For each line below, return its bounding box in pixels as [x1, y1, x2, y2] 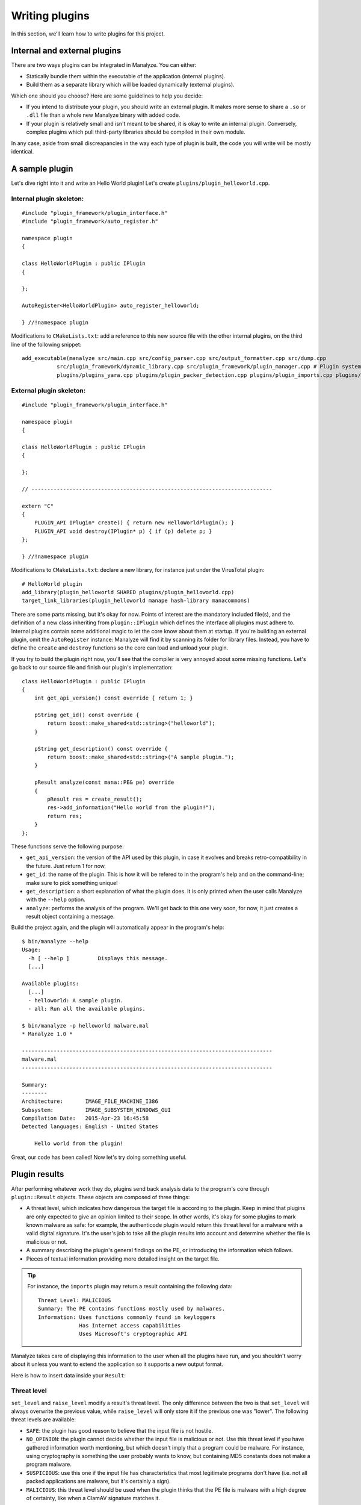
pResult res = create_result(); [47, 796, 143, 802]
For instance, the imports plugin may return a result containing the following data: [27, 1283, 233, 1290]
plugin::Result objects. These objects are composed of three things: [11, 1193, 190, 1200]
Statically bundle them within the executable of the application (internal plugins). [26, 72, 226, 79]
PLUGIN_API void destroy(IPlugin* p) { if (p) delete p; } [34, 527, 212, 535]
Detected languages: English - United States [22, 1123, 159, 1130]
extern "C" [22, 503, 54, 509]
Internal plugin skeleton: [11, 194, 84, 203]
